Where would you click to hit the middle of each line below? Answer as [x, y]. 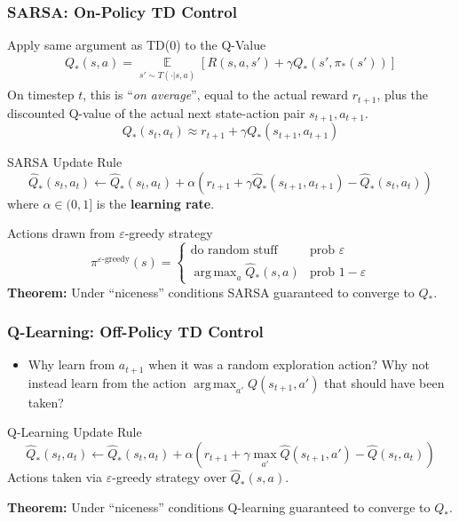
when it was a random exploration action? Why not [289, 364]
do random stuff [234, 251]
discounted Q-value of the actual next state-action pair [156, 112]
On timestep [41, 95]
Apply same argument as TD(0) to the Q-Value [137, 45]
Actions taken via [55, 477]
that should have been [384, 382]
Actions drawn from [61, 233]
